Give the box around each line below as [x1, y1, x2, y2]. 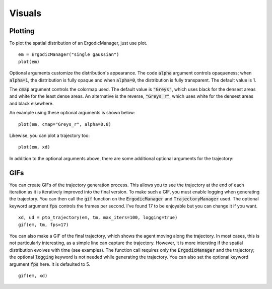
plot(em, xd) [18, 144, 50, 150]
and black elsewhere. [9, 100, 54, 106]
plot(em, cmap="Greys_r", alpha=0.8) [18, 121, 112, 127]
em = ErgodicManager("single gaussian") [18, 52, 119, 57]
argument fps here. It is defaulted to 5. [9, 261, 91, 267]
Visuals [9, 8, 42, 19]
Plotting [9, 27, 35, 35]
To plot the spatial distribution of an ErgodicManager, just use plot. [9, 40, 148, 46]
